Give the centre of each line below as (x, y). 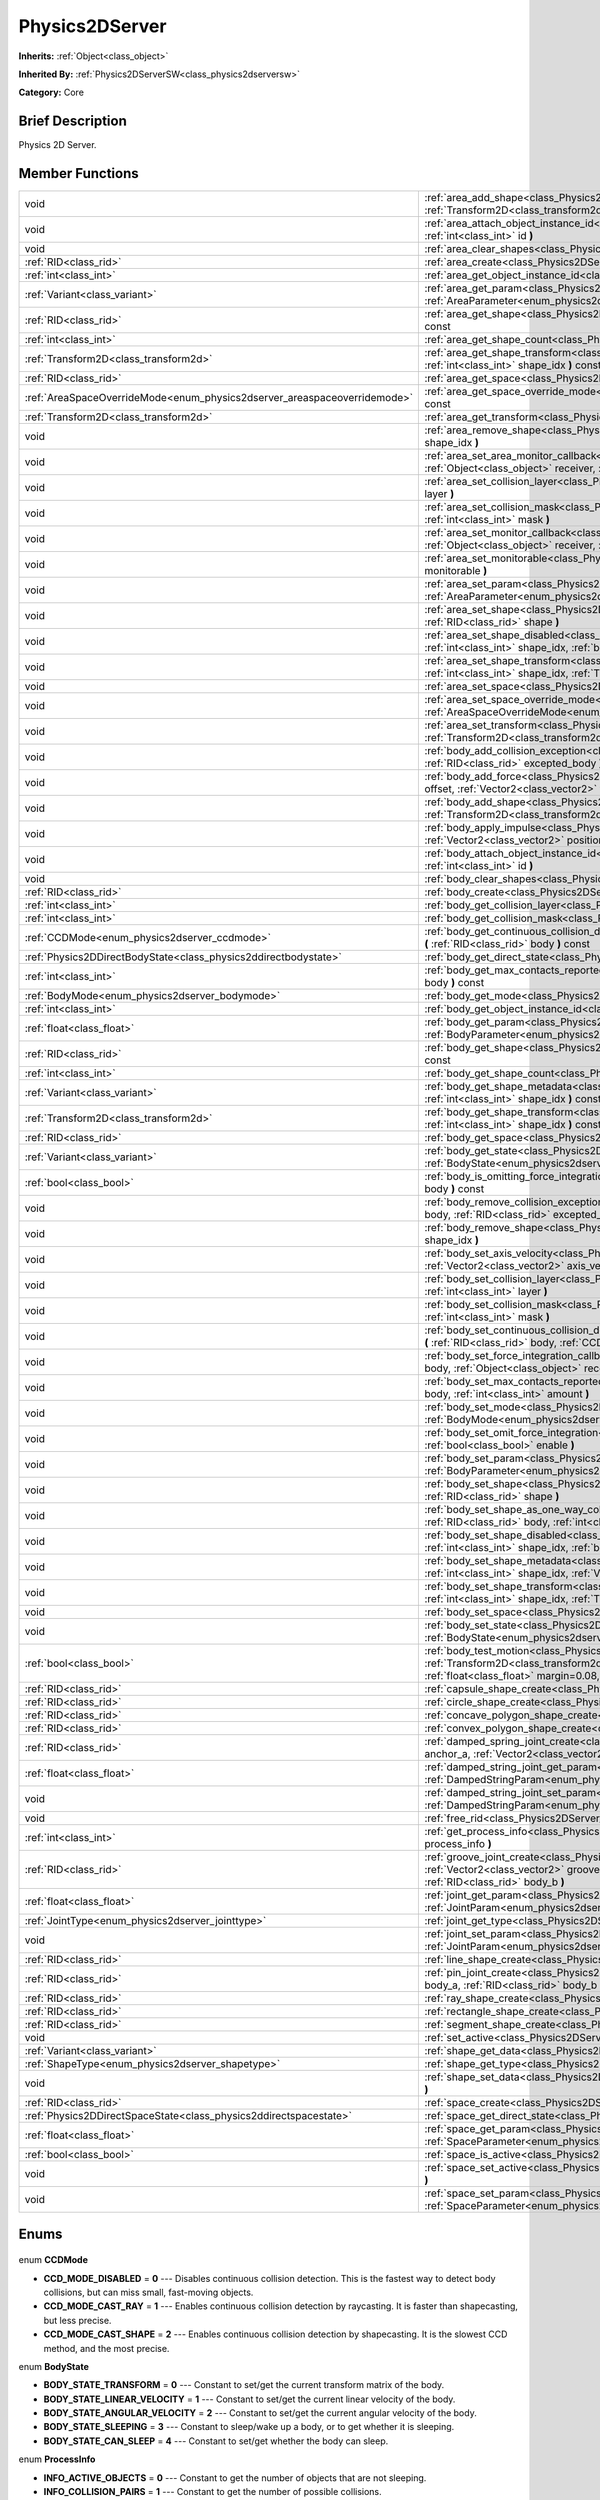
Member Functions (78, 173)
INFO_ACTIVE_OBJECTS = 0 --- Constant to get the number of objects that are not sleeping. (235, 2477)
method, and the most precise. (106, 2348)
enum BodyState (53, 2366)
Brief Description (72, 121)
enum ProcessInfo (57, 2459)
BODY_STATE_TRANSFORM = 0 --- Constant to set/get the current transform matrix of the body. (244, 2385)
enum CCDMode (53, 2260)
